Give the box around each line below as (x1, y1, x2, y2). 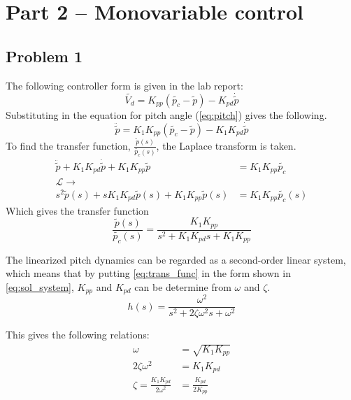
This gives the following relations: (6, 327, 150, 342)
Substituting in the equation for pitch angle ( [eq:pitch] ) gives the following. (6, 107, 327, 122)
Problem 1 (6, 45, 83, 66)
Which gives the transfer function (6, 203, 149, 217)
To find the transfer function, (6, 138, 131, 152)
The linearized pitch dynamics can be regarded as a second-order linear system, (6, 252, 346, 266)
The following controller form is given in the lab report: (6, 78, 243, 92)
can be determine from (134, 279, 231, 294)
